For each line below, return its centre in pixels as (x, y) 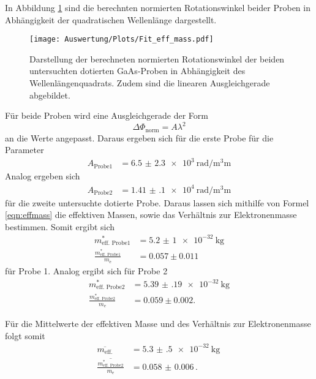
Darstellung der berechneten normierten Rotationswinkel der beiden (157, 58)
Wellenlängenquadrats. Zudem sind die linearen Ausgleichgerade (150, 83)
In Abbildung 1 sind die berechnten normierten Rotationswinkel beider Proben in (158, 7)
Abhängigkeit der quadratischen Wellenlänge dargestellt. (111, 19)
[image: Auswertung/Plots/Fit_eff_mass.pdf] (122, 39)
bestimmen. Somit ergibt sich (60, 226)
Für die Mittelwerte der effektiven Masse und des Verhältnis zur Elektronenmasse (158, 324)
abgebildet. (50, 95)
